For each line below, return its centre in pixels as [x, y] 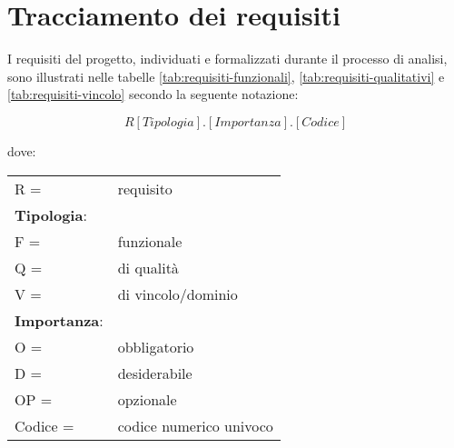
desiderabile [155, 373]
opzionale [147, 399]
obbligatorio [156, 346]
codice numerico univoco [195, 425]
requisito [145, 188]
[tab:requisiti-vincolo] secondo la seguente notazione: [153, 94]
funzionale [150, 241]
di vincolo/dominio [178, 294]
